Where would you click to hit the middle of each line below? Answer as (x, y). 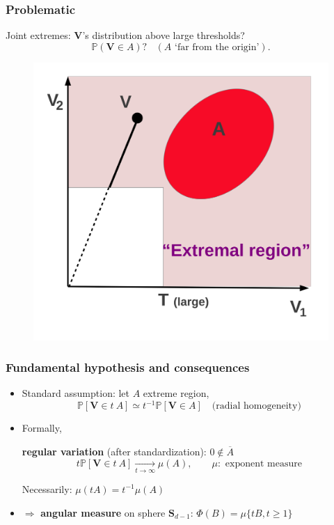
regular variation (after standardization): (114, 452)
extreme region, (176, 393)
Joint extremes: (38, 35)
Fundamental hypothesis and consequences (128, 367)
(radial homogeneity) (256, 406)
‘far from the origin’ (217, 47)
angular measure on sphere (103, 512)
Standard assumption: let (76, 393)
